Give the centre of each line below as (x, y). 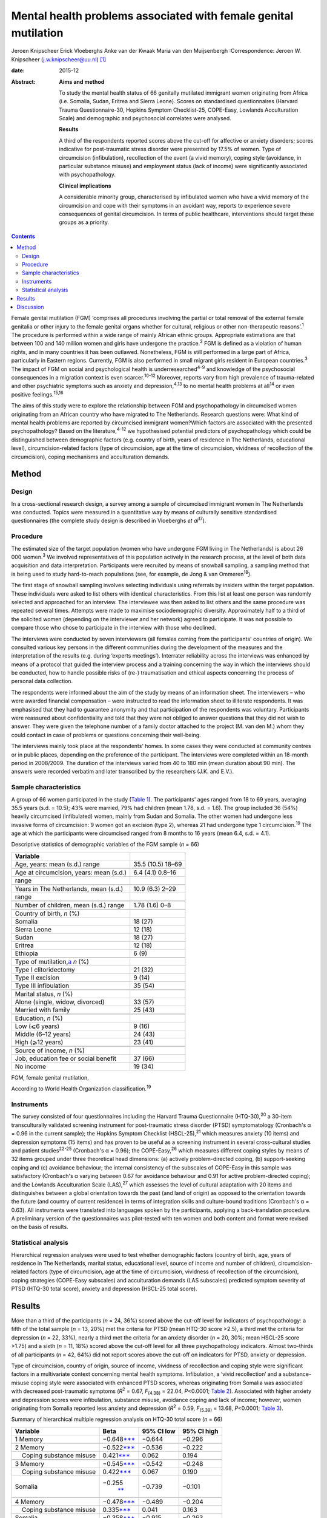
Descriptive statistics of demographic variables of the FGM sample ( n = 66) (105, 845)
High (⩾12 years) (39, 1042)
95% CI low (159, 1431)
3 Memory (30, 1463)
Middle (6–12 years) (43, 1034)
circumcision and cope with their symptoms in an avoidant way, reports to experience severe (175, 205)
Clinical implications (85, 186)
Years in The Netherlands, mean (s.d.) (69, 888)
